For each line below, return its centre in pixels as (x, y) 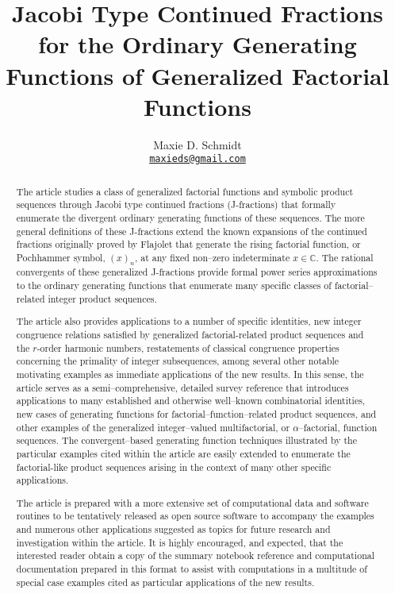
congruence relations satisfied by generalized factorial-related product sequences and (190, 334)
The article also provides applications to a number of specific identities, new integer (189, 321)
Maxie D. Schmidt (197, 144)
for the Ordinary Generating (197, 44)
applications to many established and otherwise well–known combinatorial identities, (191, 401)
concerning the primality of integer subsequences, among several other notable (178, 361)
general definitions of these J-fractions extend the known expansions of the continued (192, 231)
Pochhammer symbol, (61, 258)
